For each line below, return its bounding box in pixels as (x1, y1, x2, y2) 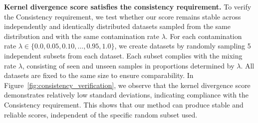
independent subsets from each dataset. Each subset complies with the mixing (4, 50, 243, 60)
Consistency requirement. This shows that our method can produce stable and (4, 99, 244, 109)
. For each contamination (165, 30, 242, 41)
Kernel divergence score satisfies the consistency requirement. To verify (4, 1, 252, 11)
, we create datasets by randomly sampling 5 (114, 40, 251, 51)
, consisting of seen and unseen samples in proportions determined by (22, 60, 235, 70)
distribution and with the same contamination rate (4, 30, 159, 41)
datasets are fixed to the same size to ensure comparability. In (4, 70, 194, 80)
